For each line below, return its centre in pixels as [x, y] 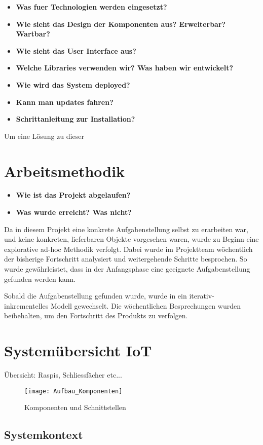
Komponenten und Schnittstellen [75, 407]
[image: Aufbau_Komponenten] [73, 391]
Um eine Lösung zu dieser [44, 136]
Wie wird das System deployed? [73, 84]
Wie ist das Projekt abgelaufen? [73, 195]
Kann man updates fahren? [65, 102]
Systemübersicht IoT [78, 350]
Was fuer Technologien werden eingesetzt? [91, 7]
